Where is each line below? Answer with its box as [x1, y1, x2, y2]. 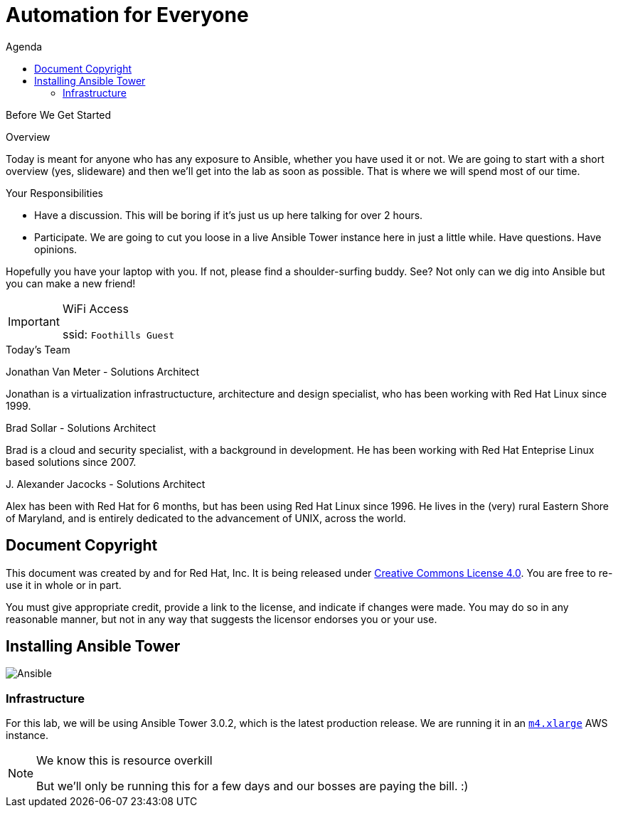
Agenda [6, 40, 43, 53]
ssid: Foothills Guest [62, 326, 175, 341]
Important [8, 314, 60, 329]
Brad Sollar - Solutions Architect [6, 421, 156, 434]
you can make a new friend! [6, 277, 136, 289]
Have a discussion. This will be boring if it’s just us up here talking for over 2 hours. [34, 208, 423, 221]
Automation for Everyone [6, 3, 249, 27]
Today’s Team [6, 343, 70, 356]
